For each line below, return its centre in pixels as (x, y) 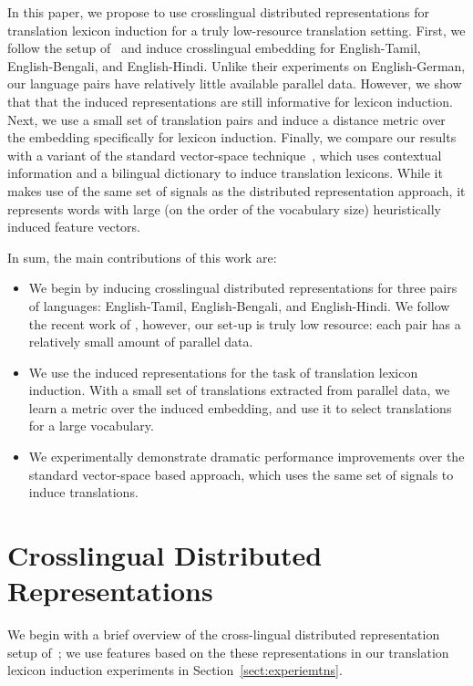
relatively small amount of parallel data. (141, 342)
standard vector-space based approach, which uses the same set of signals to (241, 474)
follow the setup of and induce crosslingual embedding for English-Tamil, (214, 48)
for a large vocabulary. (91, 426)
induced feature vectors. (74, 227)
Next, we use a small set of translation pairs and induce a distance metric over (226, 119)
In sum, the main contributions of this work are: (142, 257)
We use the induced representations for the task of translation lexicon (223, 372)
